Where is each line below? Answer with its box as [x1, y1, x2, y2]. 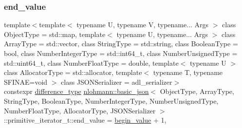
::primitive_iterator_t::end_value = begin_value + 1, [4, 115, 167, 125]
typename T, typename [153, 67, 223, 77]
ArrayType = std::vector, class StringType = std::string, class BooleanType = [4, 38, 238, 49]
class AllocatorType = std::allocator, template [4, 67, 142, 77]
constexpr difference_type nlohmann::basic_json [4, 86, 149, 96]
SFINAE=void [4, 76, 48, 87]
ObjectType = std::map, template [4, 29, 106, 39]
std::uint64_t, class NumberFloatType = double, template [4, 57, 179, 68]
